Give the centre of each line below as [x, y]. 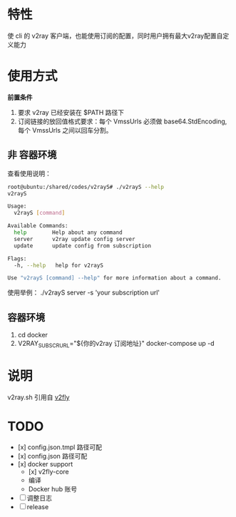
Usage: [17, 206]
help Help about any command [68, 232]
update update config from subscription [83, 246]
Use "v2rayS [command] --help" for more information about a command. [114, 278]
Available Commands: [38, 226]
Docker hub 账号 [52, 488]
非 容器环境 [32, 155]
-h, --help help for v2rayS [58, 265]
